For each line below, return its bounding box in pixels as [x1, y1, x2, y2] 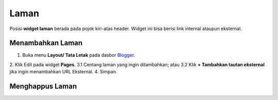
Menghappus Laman [9, 82, 77, 91]
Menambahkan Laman [9, 39, 83, 47]
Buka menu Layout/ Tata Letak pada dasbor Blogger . [22, 52, 135, 58]
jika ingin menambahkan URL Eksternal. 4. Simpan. [9, 69, 117, 75]
